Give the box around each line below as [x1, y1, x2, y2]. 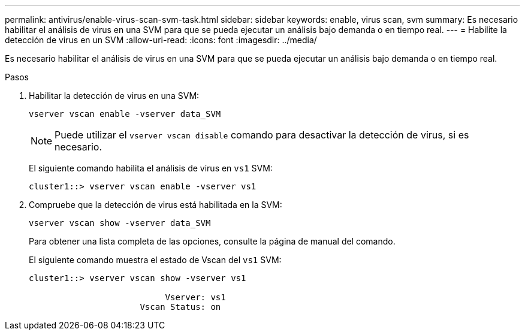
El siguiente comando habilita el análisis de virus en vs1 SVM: [29, 163, 273, 173]
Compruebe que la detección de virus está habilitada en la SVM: [29, 200, 282, 210]
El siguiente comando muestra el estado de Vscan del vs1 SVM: [29, 255, 282, 265]
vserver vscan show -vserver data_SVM [29, 218, 211, 228]
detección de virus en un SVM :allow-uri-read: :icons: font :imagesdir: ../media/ [5, 35, 317, 45]
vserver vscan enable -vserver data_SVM [29, 109, 221, 119]
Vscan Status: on [140, 302, 221, 312]
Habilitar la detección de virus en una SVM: [29, 90, 200, 101]
